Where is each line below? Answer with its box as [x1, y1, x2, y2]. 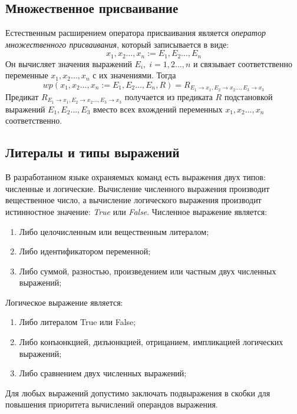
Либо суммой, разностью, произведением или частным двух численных [19, 264, 276, 277]
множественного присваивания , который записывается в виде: [5, 38, 229, 50]
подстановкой [224, 90, 273, 102]
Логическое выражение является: [5, 296, 123, 308]
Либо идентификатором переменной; [19, 245, 151, 257]
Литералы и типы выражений [5, 143, 180, 161]
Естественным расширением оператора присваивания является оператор [5, 27, 266, 39]
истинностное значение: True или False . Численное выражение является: [5, 205, 268, 217]
